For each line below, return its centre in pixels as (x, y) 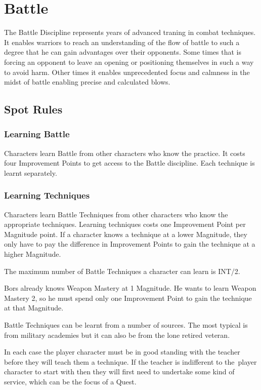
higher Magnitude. (33, 254)
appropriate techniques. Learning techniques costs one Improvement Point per (125, 224)
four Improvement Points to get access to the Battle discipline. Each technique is (129, 163)
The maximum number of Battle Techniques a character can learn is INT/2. (122, 271)
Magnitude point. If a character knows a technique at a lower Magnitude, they (126, 234)
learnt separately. (31, 172)
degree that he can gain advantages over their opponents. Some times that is (123, 52)
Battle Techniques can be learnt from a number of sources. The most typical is (126, 325)
